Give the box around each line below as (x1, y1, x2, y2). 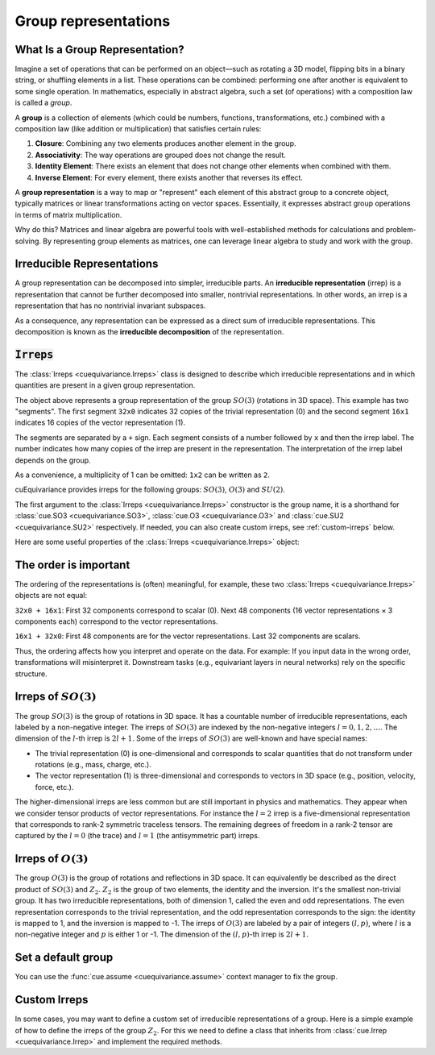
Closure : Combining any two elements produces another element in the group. (35, 139, 297, 148)
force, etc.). (35, 782, 74, 791)
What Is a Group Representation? (14, 43, 184, 56)
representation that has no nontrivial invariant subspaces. (14, 301, 206, 310)
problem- (385, 225, 416, 235)
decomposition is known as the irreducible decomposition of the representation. (14, 327, 284, 336)
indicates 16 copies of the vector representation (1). (14, 417, 185, 427)
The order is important (14, 558, 130, 571)
